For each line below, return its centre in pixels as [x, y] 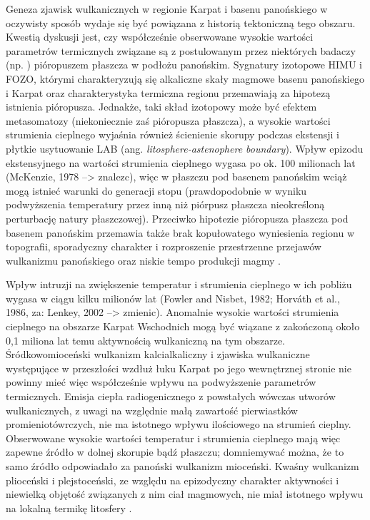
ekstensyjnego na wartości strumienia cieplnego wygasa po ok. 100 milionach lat [181, 162]
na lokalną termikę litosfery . [69, 508]
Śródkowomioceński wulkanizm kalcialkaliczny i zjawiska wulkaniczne [158, 354]
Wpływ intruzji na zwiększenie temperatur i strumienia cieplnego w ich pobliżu [179, 284]
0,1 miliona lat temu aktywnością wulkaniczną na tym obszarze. [146, 340]
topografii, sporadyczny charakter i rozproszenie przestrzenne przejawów [164, 246]
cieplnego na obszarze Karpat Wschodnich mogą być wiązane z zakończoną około [183, 326]
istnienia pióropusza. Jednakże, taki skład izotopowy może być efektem [161, 107]
